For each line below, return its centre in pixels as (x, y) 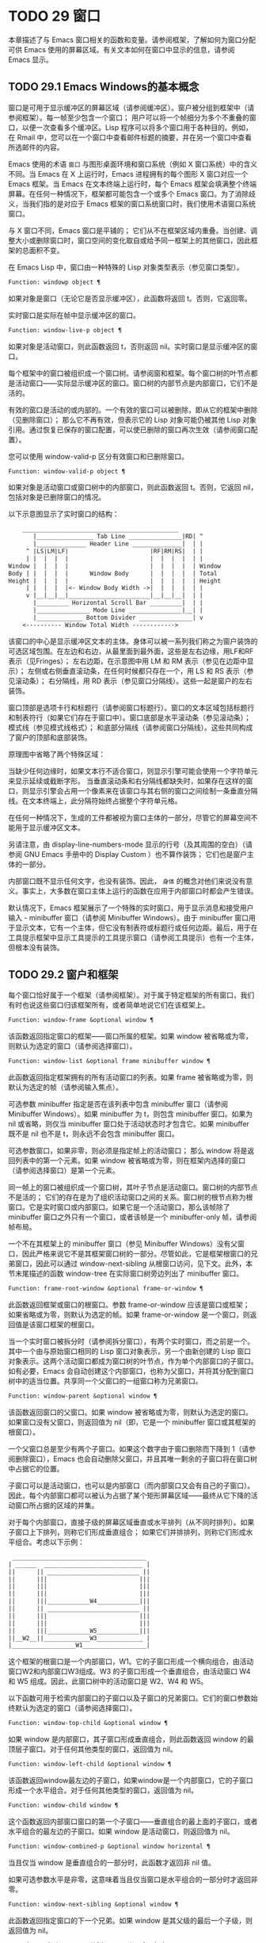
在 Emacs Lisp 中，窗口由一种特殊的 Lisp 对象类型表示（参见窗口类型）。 (126, 267)
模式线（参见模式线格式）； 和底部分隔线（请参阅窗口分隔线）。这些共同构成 (131, 727)
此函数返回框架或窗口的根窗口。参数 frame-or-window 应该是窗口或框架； (129, 1305)
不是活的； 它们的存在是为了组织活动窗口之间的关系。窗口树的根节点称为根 (131, 1197)
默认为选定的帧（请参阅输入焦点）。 (65, 1088)
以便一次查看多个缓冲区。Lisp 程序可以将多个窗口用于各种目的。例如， (137, 127)
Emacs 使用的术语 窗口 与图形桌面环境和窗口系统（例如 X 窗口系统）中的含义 (133, 164)
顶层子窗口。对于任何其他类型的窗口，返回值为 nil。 (93, 1750)
